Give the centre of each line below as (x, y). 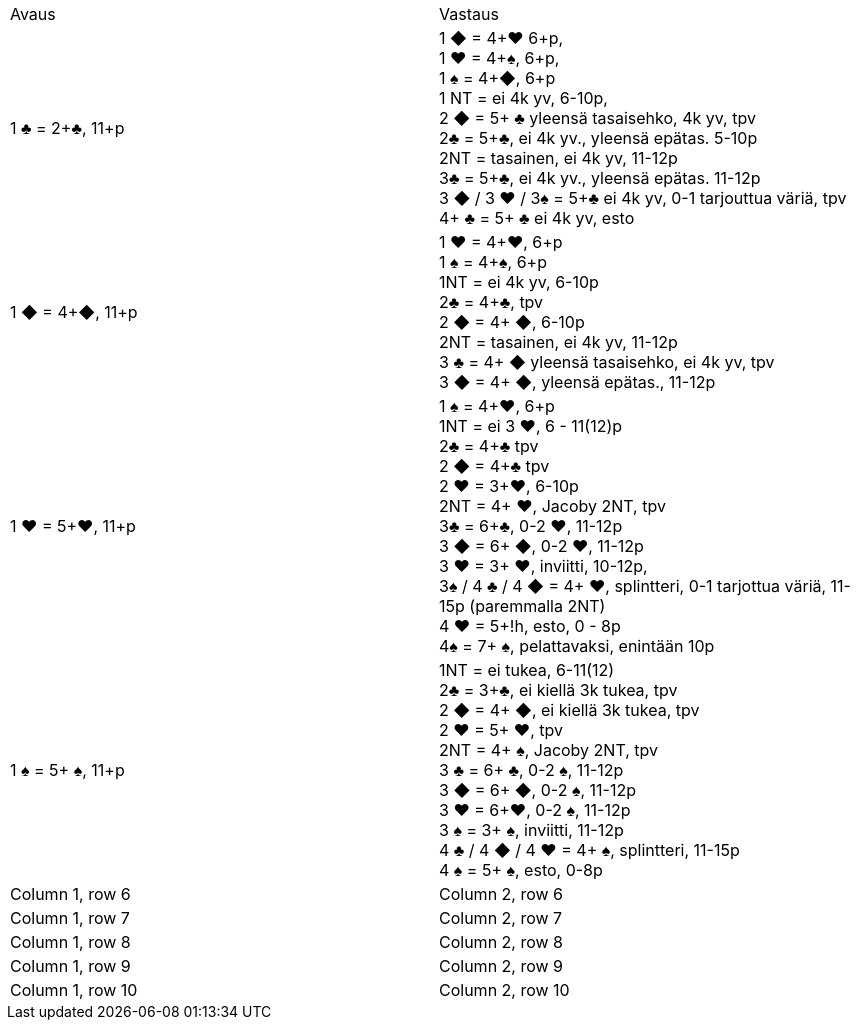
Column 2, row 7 (501, 918)
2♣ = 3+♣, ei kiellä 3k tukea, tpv (558, 690)
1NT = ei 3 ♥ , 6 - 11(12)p (531, 426)
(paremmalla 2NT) (537, 606)
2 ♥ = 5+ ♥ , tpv (501, 730)
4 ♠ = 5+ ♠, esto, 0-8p (521, 870)
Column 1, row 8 (70, 942)
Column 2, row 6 (501, 894)
